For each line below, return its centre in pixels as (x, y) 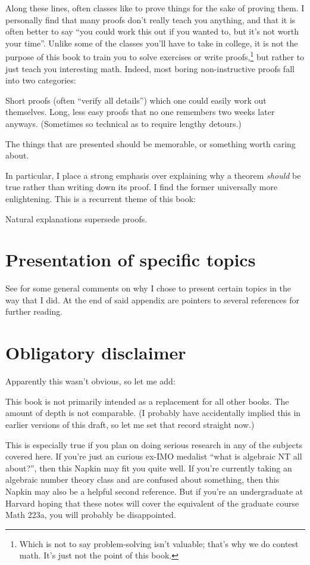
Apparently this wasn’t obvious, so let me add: (90, 381)
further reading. (34, 311)
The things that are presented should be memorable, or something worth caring (151, 143)
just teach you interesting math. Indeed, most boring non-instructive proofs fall (150, 68)
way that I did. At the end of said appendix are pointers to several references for (153, 299)
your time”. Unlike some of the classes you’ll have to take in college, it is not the (152, 43)
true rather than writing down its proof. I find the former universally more (142, 187)
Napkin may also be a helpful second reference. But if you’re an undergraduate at (154, 491)
